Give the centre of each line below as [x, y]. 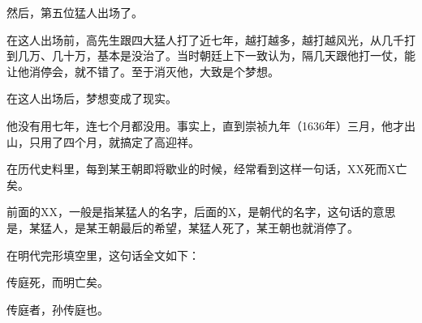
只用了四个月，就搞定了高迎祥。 [114, 141]
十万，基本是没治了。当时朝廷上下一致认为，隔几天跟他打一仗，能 [239, 55]
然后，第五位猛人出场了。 [75, 12]
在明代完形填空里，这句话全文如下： [103, 255]
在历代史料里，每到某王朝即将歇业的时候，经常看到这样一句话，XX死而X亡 [207, 169]
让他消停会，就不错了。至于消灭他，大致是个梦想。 [143, 71]
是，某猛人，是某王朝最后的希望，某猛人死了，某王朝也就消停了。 [183, 227]
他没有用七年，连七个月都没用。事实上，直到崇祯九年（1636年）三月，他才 [205, 125]
